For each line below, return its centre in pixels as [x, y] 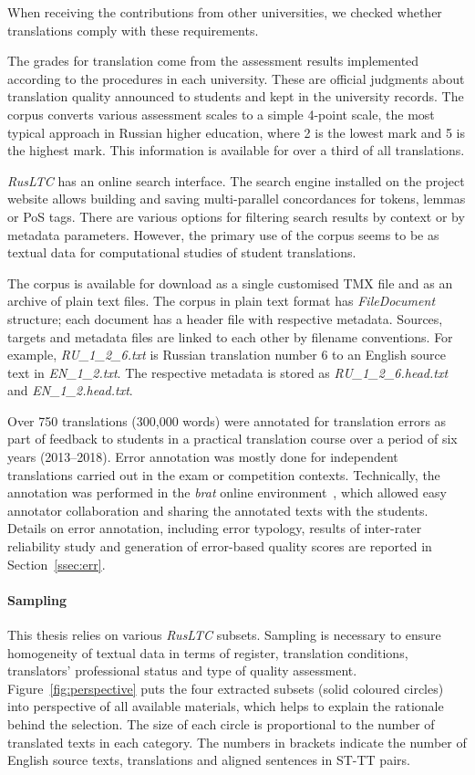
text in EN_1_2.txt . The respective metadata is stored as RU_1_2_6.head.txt [228, 372]
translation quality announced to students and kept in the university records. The [236, 96]
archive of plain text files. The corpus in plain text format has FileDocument [222, 301]
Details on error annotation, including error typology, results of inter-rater [215, 528]
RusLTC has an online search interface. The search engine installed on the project [236, 180]
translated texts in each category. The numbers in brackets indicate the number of [237, 742]
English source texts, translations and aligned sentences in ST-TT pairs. [209, 760]
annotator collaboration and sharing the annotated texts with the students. [218, 510]
